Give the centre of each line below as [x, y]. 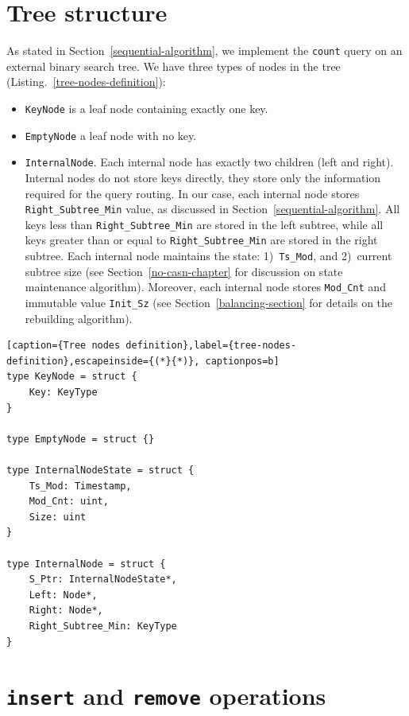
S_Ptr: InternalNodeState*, [103, 580]
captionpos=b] [242, 361]
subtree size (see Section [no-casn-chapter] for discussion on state [184, 271]
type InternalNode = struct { [86, 564]
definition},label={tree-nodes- [211, 346]
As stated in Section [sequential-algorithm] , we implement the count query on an [204, 51]
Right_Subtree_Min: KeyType [103, 626]
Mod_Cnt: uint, [69, 502]
